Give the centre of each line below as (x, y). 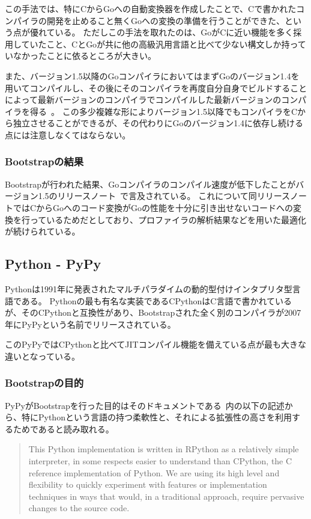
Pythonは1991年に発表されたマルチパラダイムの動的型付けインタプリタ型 (149, 288)
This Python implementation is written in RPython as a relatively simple (164, 449)
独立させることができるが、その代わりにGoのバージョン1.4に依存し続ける (158, 123)
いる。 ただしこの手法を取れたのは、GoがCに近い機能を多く (174, 32)
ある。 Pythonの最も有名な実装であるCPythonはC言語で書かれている (157, 300)
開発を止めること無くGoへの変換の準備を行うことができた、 (165, 20)
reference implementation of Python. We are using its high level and (154, 472)
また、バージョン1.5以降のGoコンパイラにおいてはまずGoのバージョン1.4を (152, 75)
